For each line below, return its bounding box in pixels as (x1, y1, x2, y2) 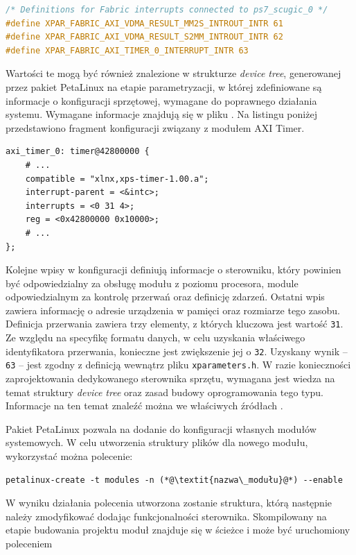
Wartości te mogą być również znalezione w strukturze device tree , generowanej (6, 66, 341, 80)
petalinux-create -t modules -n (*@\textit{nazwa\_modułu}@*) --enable (6, 475, 343, 485)
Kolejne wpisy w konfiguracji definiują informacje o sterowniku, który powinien (6, 262, 341, 277)
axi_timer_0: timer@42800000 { (6, 146, 150, 157)
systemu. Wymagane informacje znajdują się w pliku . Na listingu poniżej (6, 107, 317, 121)
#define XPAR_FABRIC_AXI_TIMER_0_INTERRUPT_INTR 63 (6, 45, 249, 55)
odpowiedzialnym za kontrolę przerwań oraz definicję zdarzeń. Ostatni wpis (6, 289, 325, 304)
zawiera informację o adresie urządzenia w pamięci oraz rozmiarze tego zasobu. (6, 302, 340, 317)
